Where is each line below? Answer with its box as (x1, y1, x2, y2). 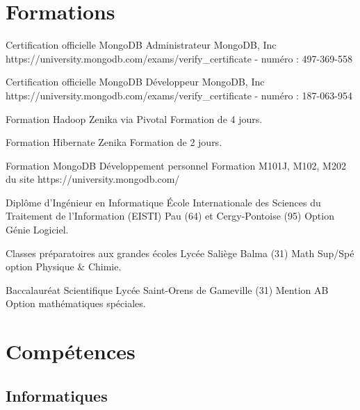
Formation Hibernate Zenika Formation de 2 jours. (6, 135, 222, 149)
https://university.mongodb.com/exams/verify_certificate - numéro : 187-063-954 (6, 88, 352, 102)
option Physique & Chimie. (6, 259, 122, 274)
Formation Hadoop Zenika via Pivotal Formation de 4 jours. (6, 111, 263, 126)
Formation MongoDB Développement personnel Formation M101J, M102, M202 (6, 158, 346, 172)
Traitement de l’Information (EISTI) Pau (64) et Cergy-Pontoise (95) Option (6, 208, 334, 223)
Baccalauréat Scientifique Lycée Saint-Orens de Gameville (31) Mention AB (6, 282, 329, 297)
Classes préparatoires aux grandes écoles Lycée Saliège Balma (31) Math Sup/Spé (6, 245, 354, 260)
